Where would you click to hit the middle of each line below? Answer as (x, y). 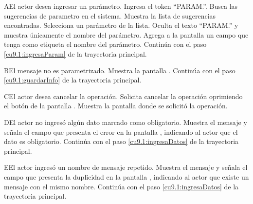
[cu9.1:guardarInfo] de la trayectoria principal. (73, 80)
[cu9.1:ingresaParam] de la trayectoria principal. (75, 53)
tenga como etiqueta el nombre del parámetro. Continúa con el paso (105, 44)
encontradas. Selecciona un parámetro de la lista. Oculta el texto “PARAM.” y (121, 25)
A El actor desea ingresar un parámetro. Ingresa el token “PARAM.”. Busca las (121, 6)
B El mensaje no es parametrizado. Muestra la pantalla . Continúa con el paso (120, 70)
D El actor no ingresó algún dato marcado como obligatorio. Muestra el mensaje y (126, 122)
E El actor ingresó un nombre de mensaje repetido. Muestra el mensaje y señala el (126, 167)
